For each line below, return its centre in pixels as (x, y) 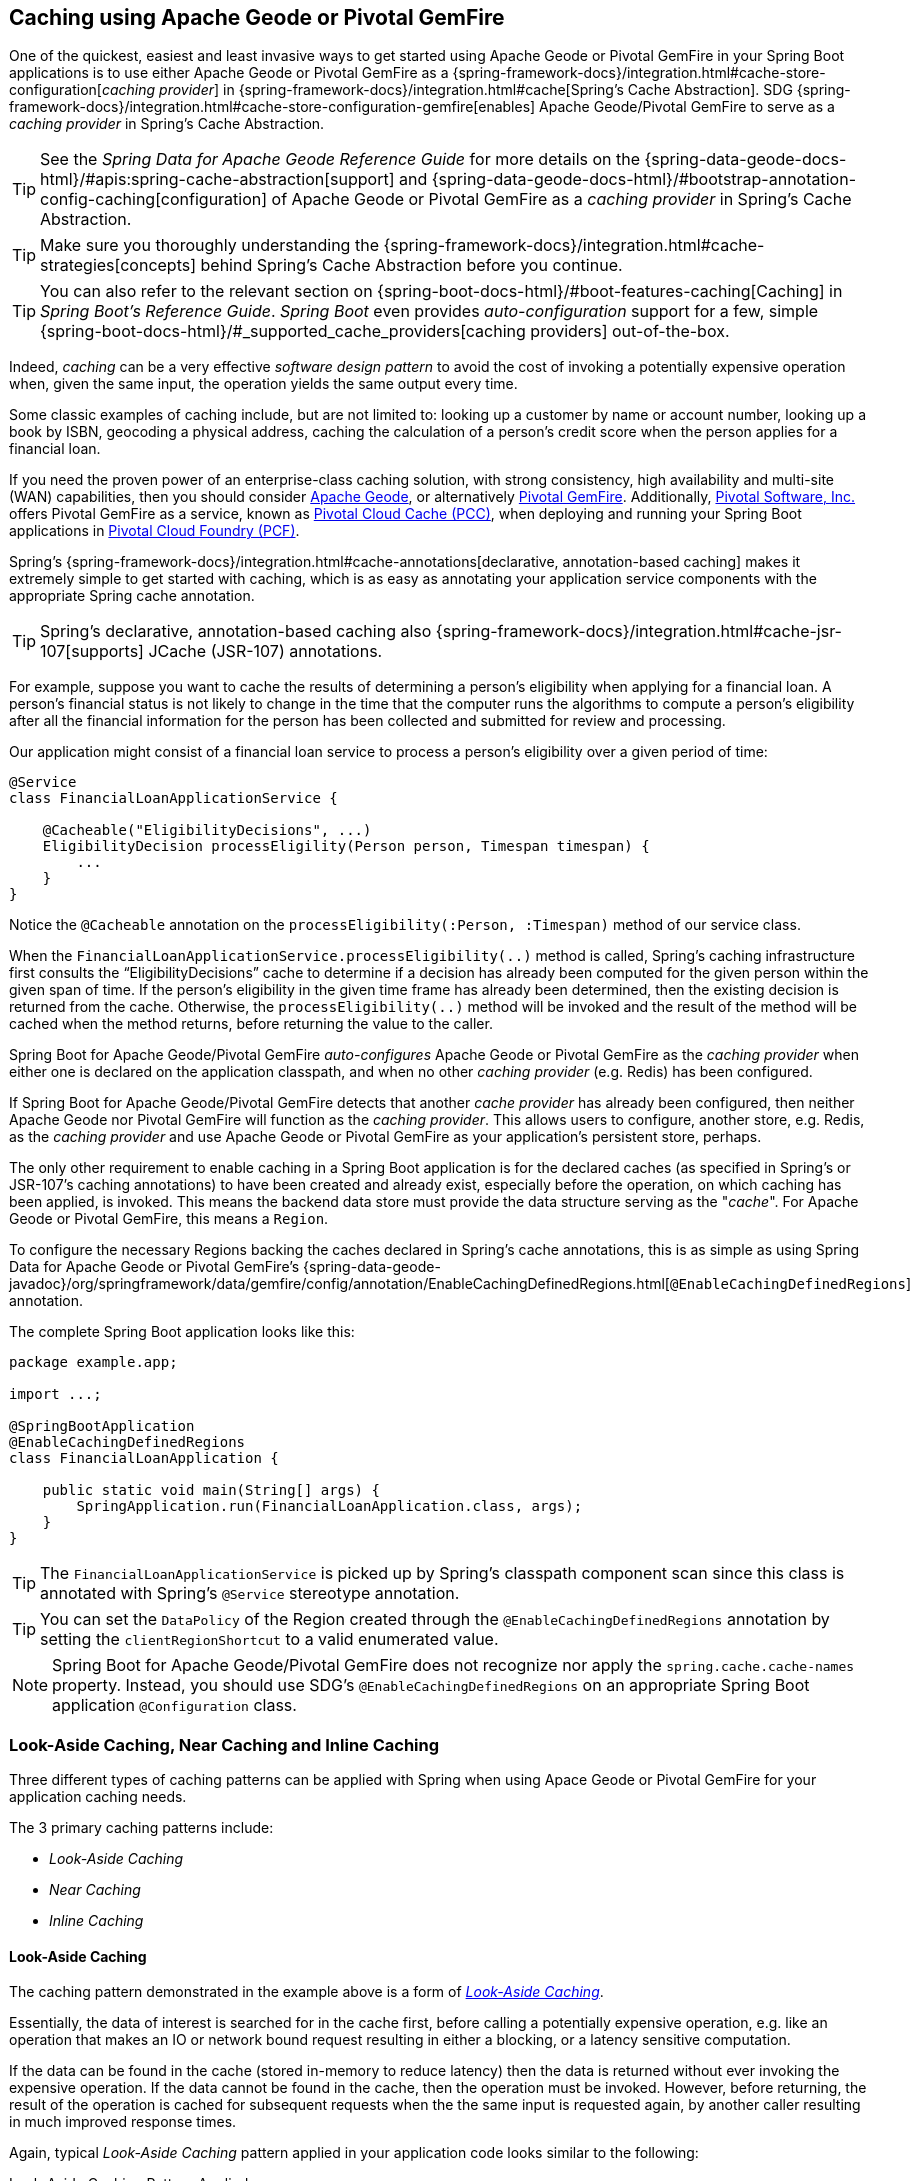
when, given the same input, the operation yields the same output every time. (263, 384)
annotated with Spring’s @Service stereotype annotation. (250, 1593)
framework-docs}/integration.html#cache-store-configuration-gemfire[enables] (272, 107)
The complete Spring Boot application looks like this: (182, 1332)
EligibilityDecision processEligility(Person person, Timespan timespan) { (346, 846)
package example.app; (93, 1362)
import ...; (55, 1394)
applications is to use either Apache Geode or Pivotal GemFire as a (229, 73)
